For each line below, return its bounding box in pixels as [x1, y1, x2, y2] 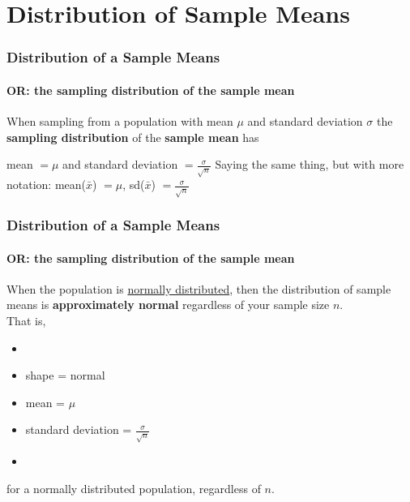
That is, [6, 311, 46, 328]
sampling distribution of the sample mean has [6, 128, 259, 145]
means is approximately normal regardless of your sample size [6, 296, 330, 313]
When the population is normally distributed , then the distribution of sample [6, 280, 391, 297]
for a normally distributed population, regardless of [6, 479, 261, 496]
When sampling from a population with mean [6, 113, 233, 130]
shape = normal [25, 367, 105, 384]
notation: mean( [6, 176, 87, 193]
